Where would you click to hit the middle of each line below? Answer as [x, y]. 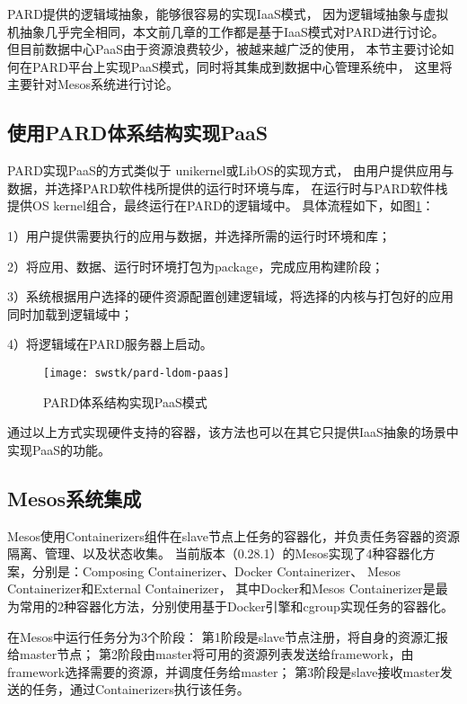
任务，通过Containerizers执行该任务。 [141, 689]
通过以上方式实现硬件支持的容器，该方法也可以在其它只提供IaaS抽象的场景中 [233, 432]
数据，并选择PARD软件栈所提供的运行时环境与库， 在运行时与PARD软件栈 [228, 187]
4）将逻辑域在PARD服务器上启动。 [110, 344]
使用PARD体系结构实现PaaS [138, 133]
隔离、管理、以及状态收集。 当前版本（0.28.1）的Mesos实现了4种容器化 [215, 553]
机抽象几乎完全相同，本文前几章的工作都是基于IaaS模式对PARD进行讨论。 [226, 31]
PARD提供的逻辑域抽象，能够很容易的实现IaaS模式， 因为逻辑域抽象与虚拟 [228, 13]
